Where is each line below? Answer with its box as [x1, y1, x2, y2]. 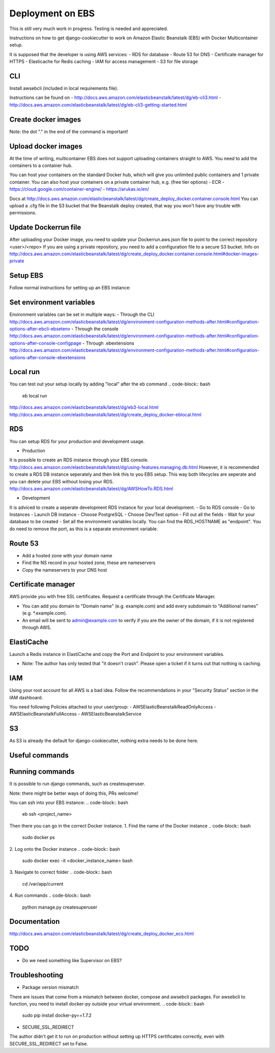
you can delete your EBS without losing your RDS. [9, 478, 114, 484]
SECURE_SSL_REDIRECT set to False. [9, 1040, 89, 1046]
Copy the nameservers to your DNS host [22, 567, 107, 573]
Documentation [9, 917, 60, 926]
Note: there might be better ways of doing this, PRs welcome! [9, 790, 139, 796]
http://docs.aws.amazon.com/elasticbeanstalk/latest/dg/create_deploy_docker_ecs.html [9, 930, 194, 937]
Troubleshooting [9, 971, 64, 979]
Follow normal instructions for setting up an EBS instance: [9, 285, 131, 291]
